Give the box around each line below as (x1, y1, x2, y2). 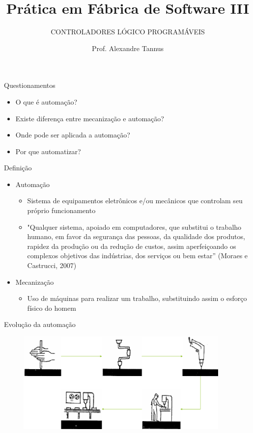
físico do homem (27, 302, 76, 313)
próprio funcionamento (27, 205, 96, 216)
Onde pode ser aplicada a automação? (15, 130, 130, 140)
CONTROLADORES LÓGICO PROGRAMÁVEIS (51, 27, 205, 37)
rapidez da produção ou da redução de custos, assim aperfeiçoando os (27, 241, 236, 251)
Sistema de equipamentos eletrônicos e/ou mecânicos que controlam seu (27, 195, 243, 206)
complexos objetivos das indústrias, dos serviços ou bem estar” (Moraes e (27, 250, 248, 261)
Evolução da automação (4, 319, 76, 329)
